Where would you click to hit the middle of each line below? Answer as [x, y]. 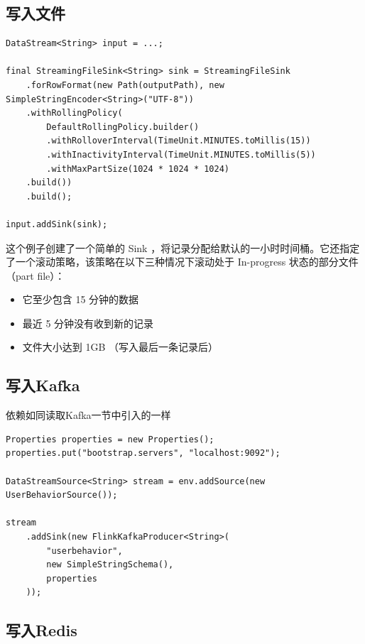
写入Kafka [43, 385]
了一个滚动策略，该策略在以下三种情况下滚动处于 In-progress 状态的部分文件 [182, 262]
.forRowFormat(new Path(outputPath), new [125, 85]
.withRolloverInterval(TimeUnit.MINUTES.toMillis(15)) [179, 141]
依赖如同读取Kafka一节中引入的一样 [88, 415]
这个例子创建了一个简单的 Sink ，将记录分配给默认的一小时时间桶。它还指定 [183, 247]
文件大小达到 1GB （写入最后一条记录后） [120, 347]
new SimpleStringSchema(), [110, 565]
